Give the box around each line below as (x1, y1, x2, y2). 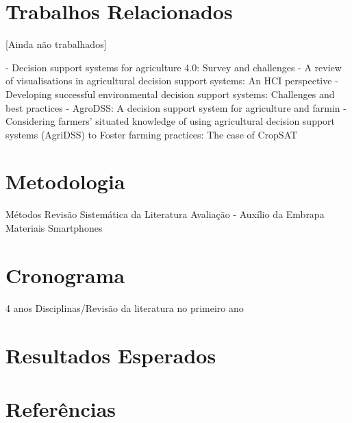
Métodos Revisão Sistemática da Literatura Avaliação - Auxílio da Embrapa (5, 207, 325, 221)
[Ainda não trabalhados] (5, 37, 107, 51)
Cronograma (5, 261, 125, 289)
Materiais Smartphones (5, 221, 103, 234)
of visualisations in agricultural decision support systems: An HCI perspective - (5, 73, 338, 88)
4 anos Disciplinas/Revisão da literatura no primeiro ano (5, 300, 244, 315)
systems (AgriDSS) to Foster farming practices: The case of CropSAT (5, 127, 298, 141)
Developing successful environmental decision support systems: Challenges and (5, 86, 335, 101)
